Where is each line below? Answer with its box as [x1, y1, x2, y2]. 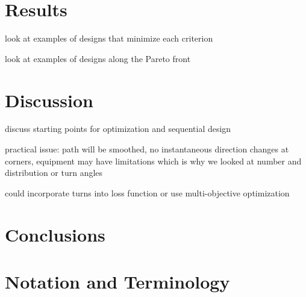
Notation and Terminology [5, 269, 230, 293]
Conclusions [5, 222, 105, 246]
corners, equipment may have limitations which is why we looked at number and [5, 154, 302, 167]
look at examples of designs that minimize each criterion [5, 32, 213, 45]
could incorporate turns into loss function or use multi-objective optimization [5, 186, 290, 199]
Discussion [5, 87, 93, 112]
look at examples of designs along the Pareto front [5, 52, 191, 64]
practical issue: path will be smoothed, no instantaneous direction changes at [5, 143, 289, 155]
